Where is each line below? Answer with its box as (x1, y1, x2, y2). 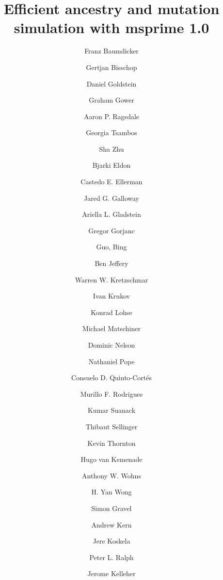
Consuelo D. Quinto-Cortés (71, 372, 152, 383)
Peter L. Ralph (89, 552, 134, 562)
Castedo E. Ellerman (80, 176, 143, 187)
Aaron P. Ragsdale (83, 111, 140, 121)
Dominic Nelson (88, 340, 135, 350)
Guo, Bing (96, 242, 127, 252)
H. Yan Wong (91, 487, 132, 497)
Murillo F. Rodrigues (80, 388, 143, 399)
